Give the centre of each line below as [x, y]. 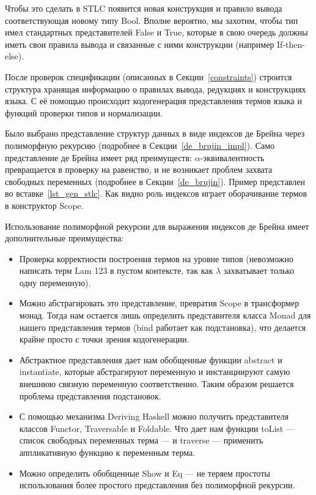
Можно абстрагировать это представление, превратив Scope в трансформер [159, 303]
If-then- [291, 44]
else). [15, 56]
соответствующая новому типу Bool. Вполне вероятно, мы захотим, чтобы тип [152, 20]
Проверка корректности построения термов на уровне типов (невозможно [156, 258]
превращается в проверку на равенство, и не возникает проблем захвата [139, 169]
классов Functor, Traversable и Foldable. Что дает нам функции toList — [157, 428]
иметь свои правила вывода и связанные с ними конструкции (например [140, 44]
